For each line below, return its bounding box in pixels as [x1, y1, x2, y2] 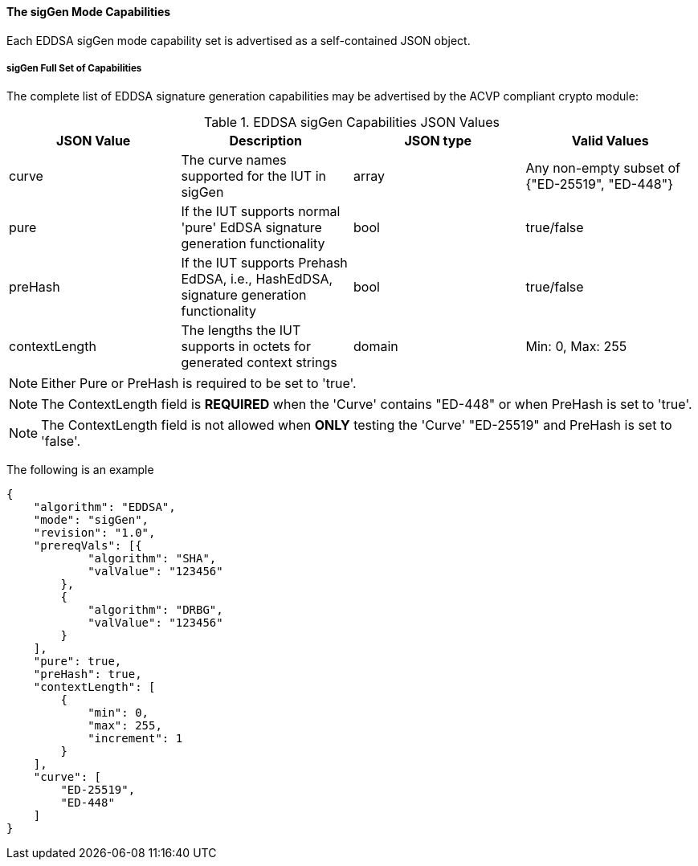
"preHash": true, [33, 668, 142, 681]
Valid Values [571, 133, 649, 149]
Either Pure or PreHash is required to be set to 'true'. [41, 375, 357, 392]
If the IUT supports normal [181, 203, 341, 220]
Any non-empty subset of [525, 160, 681, 177]
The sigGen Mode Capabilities [6, 5, 171, 18]
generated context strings [181, 354, 337, 371]
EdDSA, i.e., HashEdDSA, [181, 271, 333, 288]
